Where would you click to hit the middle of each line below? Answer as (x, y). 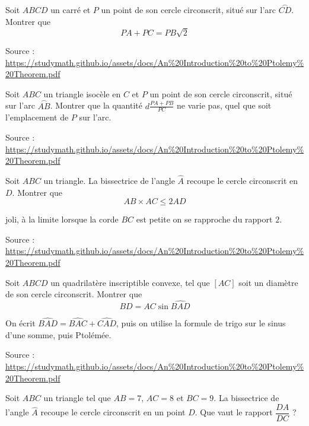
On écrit (20, 323)
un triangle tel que (77, 398)
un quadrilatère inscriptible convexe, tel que (130, 282)
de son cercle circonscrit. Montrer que (74, 294)
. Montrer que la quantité (96, 105)
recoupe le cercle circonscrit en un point (113, 412)
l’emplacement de (37, 117)
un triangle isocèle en (82, 93)
